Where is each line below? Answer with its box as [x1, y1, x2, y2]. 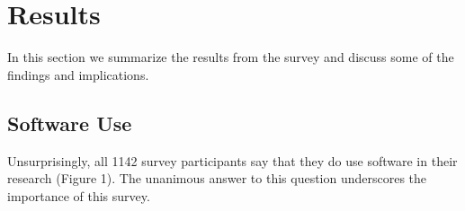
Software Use [7, 109, 132, 136]
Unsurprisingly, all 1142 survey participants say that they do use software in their [7, 151, 458, 170]
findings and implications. [7, 65, 149, 84]
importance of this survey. [7, 186, 150, 205]
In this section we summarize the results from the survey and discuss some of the [7, 48, 454, 66]
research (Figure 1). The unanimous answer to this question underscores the [7, 169, 427, 188]
